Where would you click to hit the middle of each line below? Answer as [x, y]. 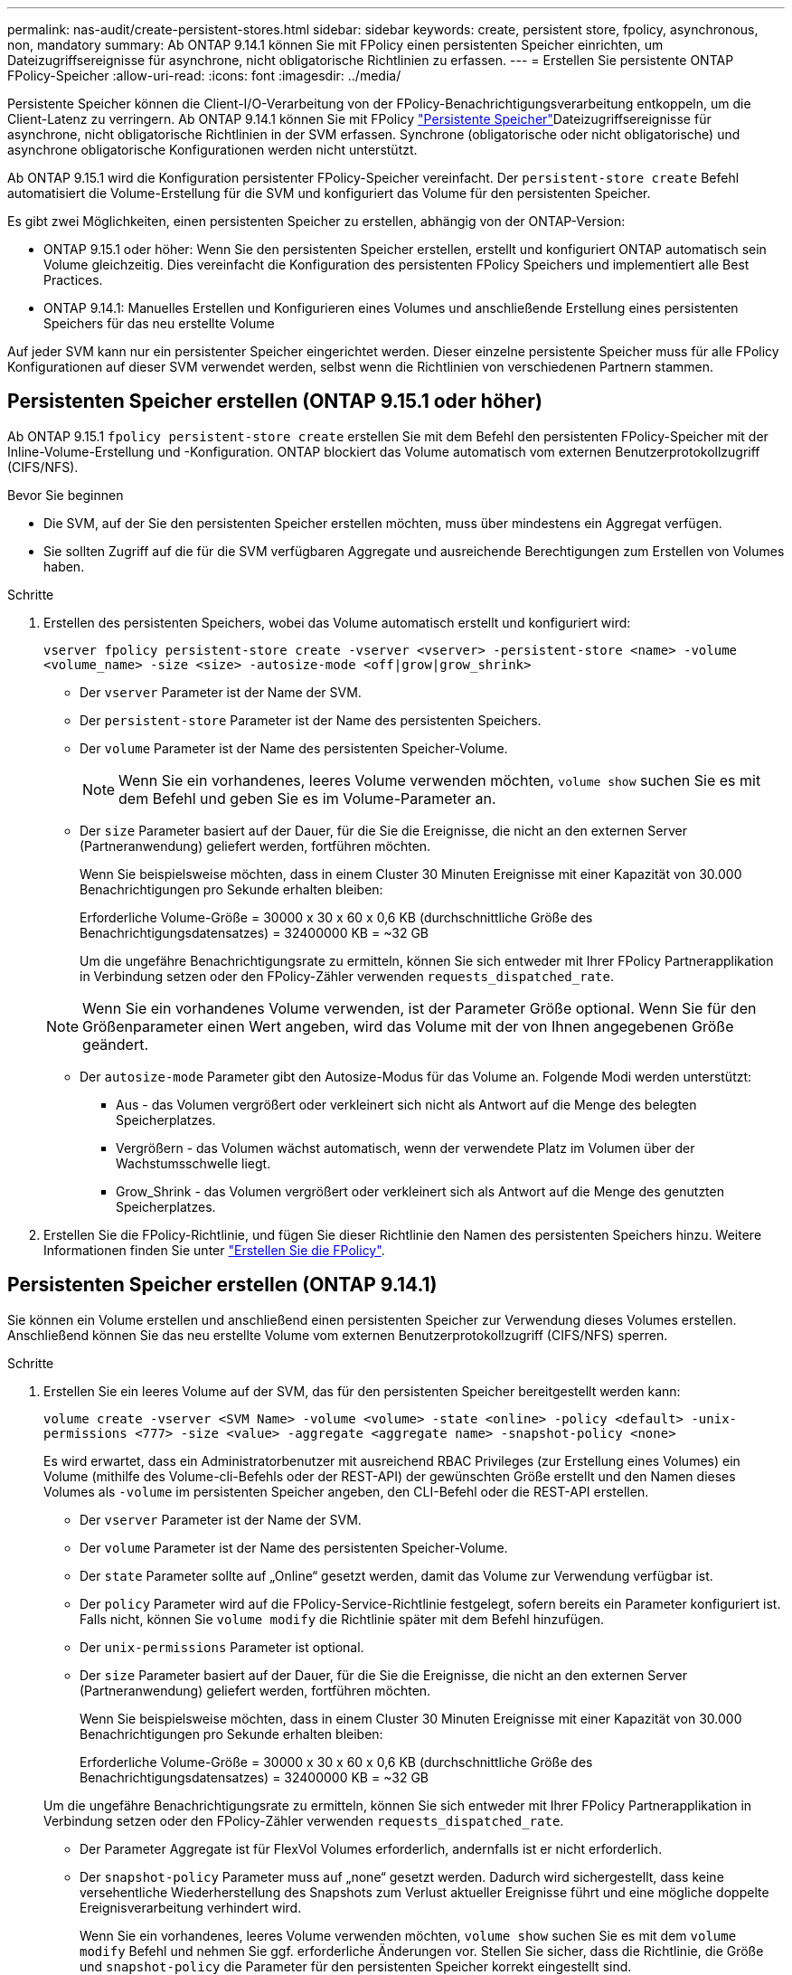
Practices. [73, 280]
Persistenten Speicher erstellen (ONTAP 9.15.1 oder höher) [275, 402]
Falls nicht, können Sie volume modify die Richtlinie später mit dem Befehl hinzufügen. [342, 1619]
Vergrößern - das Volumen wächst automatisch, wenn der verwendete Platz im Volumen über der [405, 1148]
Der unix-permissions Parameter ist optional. [222, 1647]
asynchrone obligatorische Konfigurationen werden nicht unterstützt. [212, 150]
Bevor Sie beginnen [66, 495]
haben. [64, 566]
